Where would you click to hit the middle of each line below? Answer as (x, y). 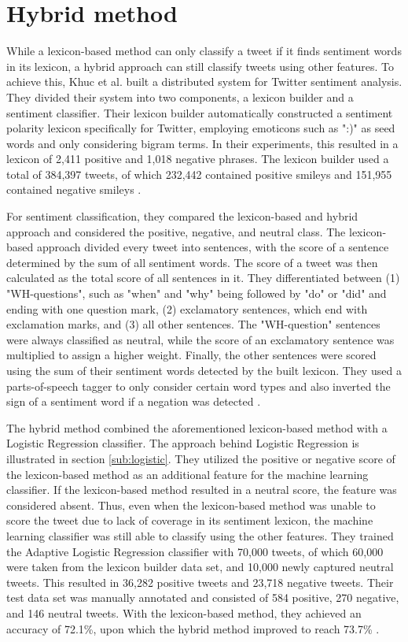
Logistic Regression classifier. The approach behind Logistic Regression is (183, 443)
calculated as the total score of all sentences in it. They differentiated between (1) (203, 278)
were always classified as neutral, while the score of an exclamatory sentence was (200, 339)
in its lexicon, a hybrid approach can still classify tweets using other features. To (200, 66)
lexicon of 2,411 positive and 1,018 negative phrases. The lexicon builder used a (198, 159)
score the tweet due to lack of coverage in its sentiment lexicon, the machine (190, 520)
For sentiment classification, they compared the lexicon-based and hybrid (182, 216)
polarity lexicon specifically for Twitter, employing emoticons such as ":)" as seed (201, 128)
